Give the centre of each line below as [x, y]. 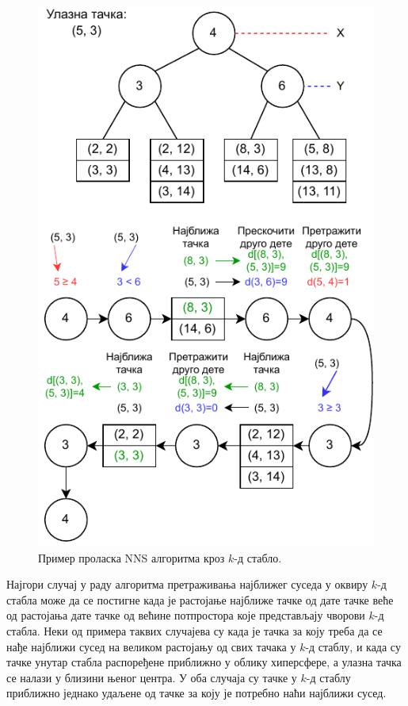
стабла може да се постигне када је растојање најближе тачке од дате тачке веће [200, 599]
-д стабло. [258, 557]
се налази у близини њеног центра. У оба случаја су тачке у [152, 677]
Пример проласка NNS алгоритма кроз [132, 557]
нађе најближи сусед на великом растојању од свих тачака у [151, 646]
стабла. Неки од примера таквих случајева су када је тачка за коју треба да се [194, 631]
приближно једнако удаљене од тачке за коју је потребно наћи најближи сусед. [196, 693]
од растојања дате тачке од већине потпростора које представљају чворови [186, 615]
